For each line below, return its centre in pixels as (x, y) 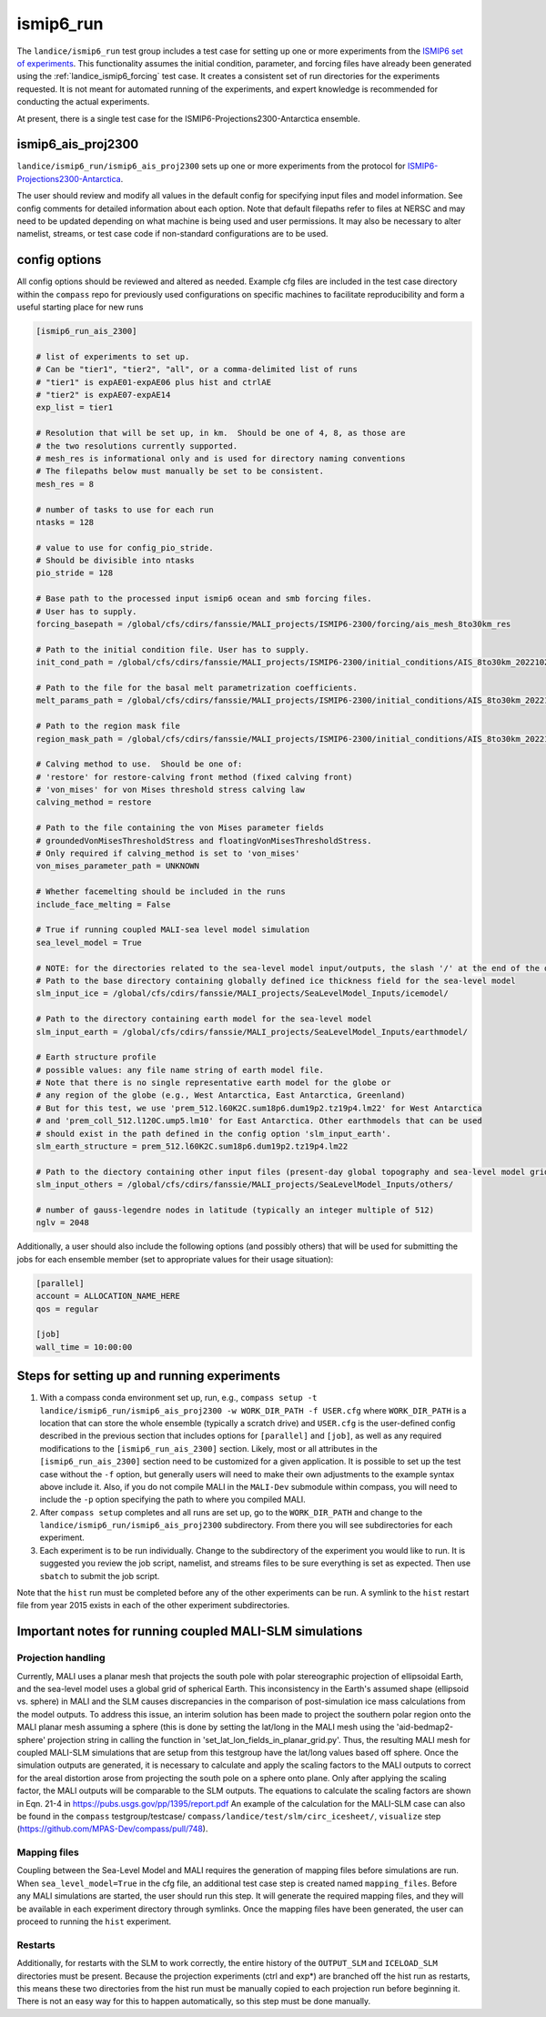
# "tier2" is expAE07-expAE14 (103, 395)
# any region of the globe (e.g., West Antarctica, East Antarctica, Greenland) (221, 1095)
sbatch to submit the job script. (100, 1576)
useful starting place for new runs (80, 307)
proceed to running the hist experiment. (94, 1921)
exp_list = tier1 (75, 408)
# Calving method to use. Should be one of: (139, 764)
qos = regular (67, 1309)
